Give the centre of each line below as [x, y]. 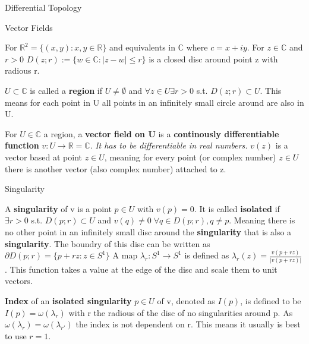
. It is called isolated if [237, 208]
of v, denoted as [186, 300]
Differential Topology [43, 7]
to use [16, 335]
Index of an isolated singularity [68, 300]
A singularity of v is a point [58, 208]
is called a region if [66, 90]
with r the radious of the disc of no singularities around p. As [181, 312]
